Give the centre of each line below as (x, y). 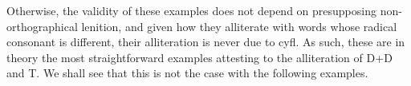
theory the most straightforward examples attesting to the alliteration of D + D (199, 57)
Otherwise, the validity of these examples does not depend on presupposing (191, 10)
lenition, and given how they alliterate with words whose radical (239, 26)
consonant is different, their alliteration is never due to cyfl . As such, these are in (206, 42)
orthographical (42, 26)
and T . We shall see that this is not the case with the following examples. (187, 73)
